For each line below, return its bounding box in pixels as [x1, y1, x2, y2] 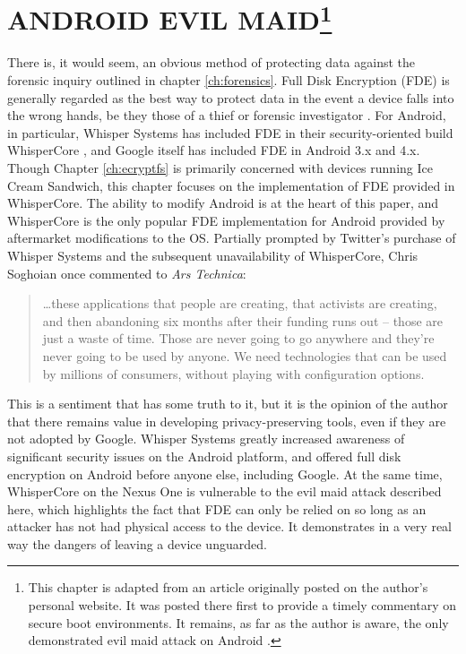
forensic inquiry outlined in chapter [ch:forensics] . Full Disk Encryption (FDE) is [7, 71, 450, 90]
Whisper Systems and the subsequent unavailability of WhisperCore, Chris [7, 245, 419, 264]
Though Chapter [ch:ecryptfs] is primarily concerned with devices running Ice [7, 159, 433, 177]
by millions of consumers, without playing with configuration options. [42, 364, 425, 383]
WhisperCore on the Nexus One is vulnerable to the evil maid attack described [7, 482, 442, 501]
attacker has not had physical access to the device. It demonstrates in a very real [7, 517, 452, 536]
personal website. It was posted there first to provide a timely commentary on [28, 596, 457, 615]
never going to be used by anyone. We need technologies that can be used [42, 346, 447, 365]
